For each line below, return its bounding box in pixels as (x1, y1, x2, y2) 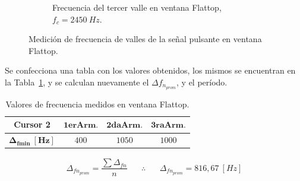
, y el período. (176, 75, 228, 88)
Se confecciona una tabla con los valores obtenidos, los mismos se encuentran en (5, 64, 296, 77)
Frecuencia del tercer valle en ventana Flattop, (52, 1, 222, 13)
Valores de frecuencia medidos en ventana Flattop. (5, 97, 190, 110)
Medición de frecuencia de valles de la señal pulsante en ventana (29, 33, 262, 45)
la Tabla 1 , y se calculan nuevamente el (5, 75, 149, 88)
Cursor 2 (14, 118, 50, 131)
